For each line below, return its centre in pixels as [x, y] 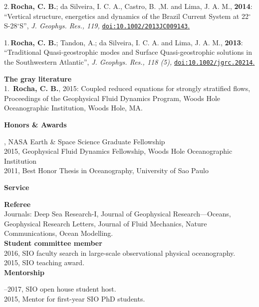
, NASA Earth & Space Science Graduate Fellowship [85, 141]
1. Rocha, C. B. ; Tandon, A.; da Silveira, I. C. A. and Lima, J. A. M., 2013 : [124, 42]
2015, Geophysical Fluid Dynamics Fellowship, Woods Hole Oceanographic [118, 151]
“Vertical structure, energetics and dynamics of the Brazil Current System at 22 [126, 16]
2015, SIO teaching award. [44, 262]
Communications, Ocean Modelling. [59, 233]
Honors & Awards [35, 125]
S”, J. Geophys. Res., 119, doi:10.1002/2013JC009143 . [105, 26]
